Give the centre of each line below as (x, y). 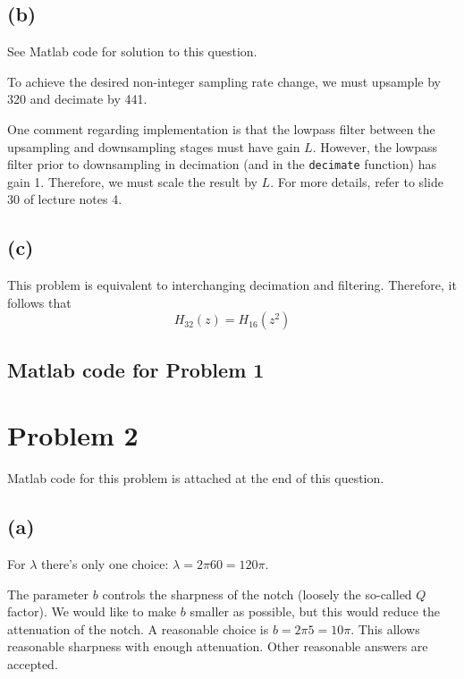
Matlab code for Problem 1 (136, 369)
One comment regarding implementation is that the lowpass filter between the (221, 128)
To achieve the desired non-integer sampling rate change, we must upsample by (224, 81)
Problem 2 (73, 435)
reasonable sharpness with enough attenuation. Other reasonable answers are (218, 646)
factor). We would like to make (92, 611)
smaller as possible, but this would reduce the (315, 611)
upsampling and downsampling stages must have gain (154, 146)
